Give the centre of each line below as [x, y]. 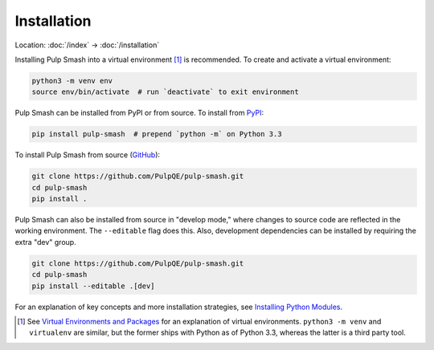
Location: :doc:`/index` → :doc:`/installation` [87, 45]
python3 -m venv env [72, 81]
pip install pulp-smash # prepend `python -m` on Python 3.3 [157, 134]
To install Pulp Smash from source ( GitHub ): [88, 155]
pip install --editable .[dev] [94, 286]
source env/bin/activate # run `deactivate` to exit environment [165, 92]
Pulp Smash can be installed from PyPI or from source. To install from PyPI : [139, 113]
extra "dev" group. [45, 242]
